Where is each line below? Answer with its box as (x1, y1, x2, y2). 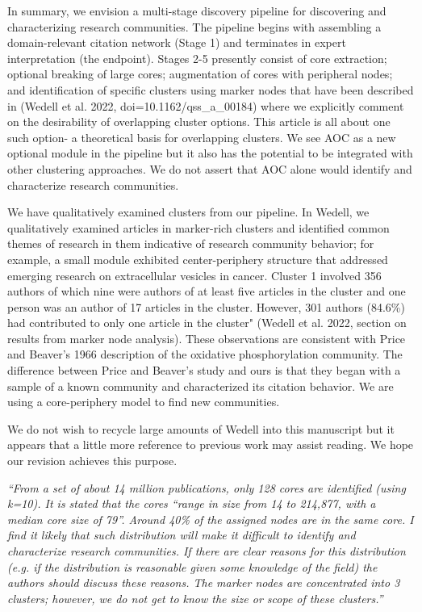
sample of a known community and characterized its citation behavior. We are (7, 377, 394, 394)
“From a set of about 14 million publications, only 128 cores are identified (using (7, 479, 406, 496)
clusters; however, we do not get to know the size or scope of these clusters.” (7, 589, 383, 606)
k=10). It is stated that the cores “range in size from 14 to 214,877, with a (7, 495, 376, 512)
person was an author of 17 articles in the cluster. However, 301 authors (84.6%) (7, 298, 405, 315)
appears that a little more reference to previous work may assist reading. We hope (7, 436, 414, 453)
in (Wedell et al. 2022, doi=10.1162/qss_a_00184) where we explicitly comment (7, 97, 404, 114)
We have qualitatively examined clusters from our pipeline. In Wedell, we (7, 203, 370, 220)
